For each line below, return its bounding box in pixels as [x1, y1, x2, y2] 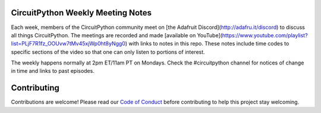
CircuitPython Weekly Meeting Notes [11, 8, 152, 18]
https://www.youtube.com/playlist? [222, 31, 309, 38]
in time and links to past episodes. [11, 67, 95, 75]
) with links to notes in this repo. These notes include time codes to [125, 40, 289, 47]
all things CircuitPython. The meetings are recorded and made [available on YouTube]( [11, 31, 223, 38]
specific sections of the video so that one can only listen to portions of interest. [11, 48, 205, 56]
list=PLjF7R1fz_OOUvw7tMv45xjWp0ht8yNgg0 [11, 40, 126, 47]
